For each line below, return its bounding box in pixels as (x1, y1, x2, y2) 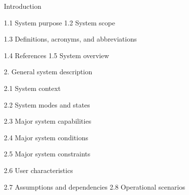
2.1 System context (4, 83, 61, 93)
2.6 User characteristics (4, 165, 73, 175)
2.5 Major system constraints (4, 149, 91, 159)
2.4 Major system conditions (4, 132, 88, 142)
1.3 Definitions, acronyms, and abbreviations (4, 34, 137, 44)
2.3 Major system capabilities (4, 116, 92, 126)
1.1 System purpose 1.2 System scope (4, 17, 115, 27)
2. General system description (4, 66, 93, 77)
